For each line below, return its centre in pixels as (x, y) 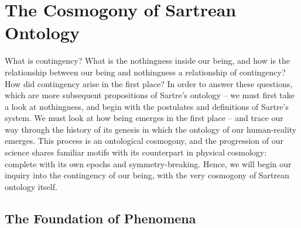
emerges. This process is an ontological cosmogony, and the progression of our (144, 141)
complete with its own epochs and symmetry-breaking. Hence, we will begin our (148, 163)
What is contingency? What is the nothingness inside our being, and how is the (148, 61)
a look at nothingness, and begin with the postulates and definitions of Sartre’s (147, 106)
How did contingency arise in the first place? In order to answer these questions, (149, 83)
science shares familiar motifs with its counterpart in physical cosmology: (136, 152)
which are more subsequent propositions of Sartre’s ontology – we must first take (150, 95)
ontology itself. (31, 186)
